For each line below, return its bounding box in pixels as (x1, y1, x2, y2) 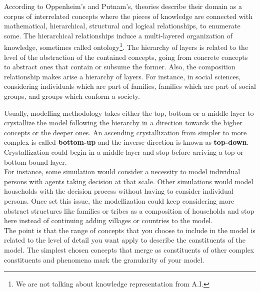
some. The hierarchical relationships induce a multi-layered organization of (4, 30, 232, 40)
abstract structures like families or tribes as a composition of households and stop (4, 205, 254, 216)
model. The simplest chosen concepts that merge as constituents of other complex (4, 244, 254, 255)
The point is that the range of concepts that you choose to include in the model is (4, 225, 255, 235)
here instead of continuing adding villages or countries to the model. (4, 215, 213, 226)
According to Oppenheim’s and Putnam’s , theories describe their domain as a (4, 1, 242, 11)
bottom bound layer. (4, 156, 67, 167)
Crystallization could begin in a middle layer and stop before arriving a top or (4, 146, 243, 157)
